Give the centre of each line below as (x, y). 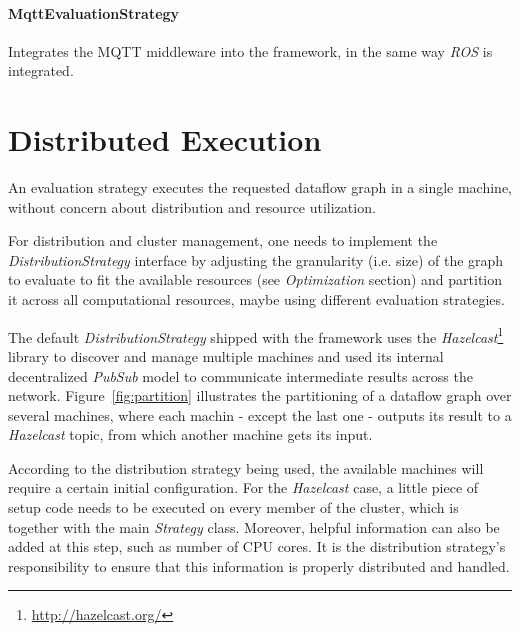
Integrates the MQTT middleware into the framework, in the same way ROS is (250, 50)
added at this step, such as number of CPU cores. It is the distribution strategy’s (257, 546)
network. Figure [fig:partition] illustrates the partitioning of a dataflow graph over (260, 395)
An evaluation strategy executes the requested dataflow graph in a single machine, (260, 187)
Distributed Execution (165, 139)
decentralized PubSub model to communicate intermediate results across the (240, 375)
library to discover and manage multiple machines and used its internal (226, 355)
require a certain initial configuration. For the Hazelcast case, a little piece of (243, 487)
